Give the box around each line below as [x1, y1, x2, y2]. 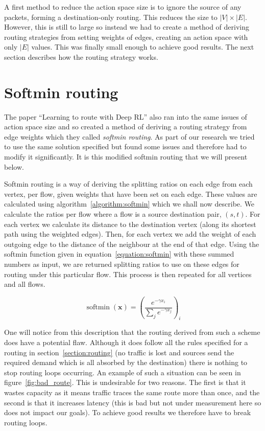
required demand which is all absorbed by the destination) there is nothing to [4, 357, 248, 368]
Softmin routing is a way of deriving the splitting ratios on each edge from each [4, 178, 253, 189]
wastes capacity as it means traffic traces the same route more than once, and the [4, 387, 260, 397]
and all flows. [4, 279, 45, 289]
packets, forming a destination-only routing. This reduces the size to [4, 11, 218, 22]
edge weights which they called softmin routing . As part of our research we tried [4, 131, 255, 142]
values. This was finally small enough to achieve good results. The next [31, 41, 254, 52]
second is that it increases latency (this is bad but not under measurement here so [4, 397, 261, 407]
